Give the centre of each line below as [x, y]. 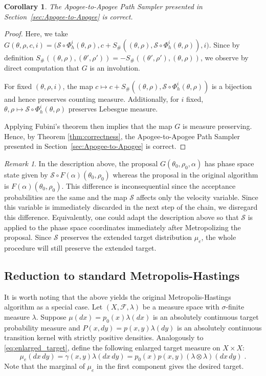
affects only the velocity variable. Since [197, 197]
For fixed [18, 86]
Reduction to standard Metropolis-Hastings [122, 275]
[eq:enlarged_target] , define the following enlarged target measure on [112, 347]
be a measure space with [181, 307]
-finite [235, 307]
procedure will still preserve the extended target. [80, 247]
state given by [26, 174]
